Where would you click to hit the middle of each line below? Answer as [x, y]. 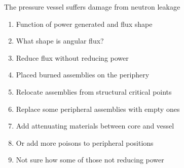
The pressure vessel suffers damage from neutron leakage [92, 7]
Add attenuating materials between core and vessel [95, 126]
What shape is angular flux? [60, 41]
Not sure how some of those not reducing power [90, 160]
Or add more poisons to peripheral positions [85, 142]
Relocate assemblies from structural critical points [94, 91]
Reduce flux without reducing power [72, 57]
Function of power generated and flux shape [84, 24]
